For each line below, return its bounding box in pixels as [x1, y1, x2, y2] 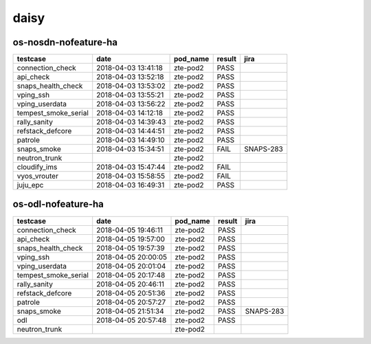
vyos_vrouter [16, 172, 58, 181]
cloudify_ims [16, 162, 58, 172]
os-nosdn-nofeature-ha [12, 36, 118, 48]
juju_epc [16, 181, 44, 190]
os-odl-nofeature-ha [12, 198, 104, 210]
